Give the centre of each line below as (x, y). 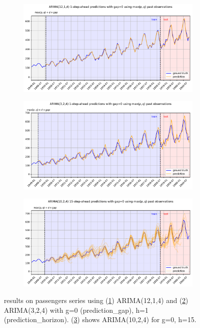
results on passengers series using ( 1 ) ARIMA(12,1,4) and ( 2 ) (96, 300)
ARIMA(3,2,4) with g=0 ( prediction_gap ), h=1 (76, 310)
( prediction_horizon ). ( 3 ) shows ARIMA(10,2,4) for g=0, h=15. (100, 319)
